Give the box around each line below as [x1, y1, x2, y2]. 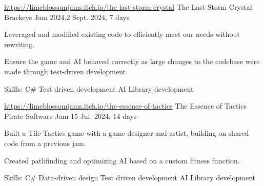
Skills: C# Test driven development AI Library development [4, 83, 194, 94]
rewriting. [4, 38, 35, 49]
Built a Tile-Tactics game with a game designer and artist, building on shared [4, 128, 249, 138]
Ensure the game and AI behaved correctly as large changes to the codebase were [4, 56, 260, 67]
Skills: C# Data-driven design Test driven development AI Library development [4, 172, 255, 183]
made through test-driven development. [4, 66, 128, 76]
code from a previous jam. [4, 137, 86, 148]
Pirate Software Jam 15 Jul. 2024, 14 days [4, 110, 137, 121]
